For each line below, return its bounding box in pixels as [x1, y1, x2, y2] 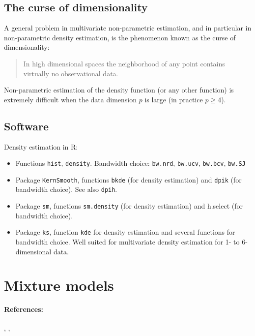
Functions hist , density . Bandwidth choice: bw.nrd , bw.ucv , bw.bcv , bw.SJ [15, 158, 246, 168]
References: [4, 304, 44, 314]
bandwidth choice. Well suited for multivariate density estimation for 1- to [15, 237, 240, 247]
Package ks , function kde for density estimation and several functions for [15, 227, 235, 237]
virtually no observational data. [23, 68, 118, 78]
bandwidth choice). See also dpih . [15, 184, 117, 194]
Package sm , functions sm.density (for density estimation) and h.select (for [15, 201, 243, 211]
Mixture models [4, 275, 114, 295]
